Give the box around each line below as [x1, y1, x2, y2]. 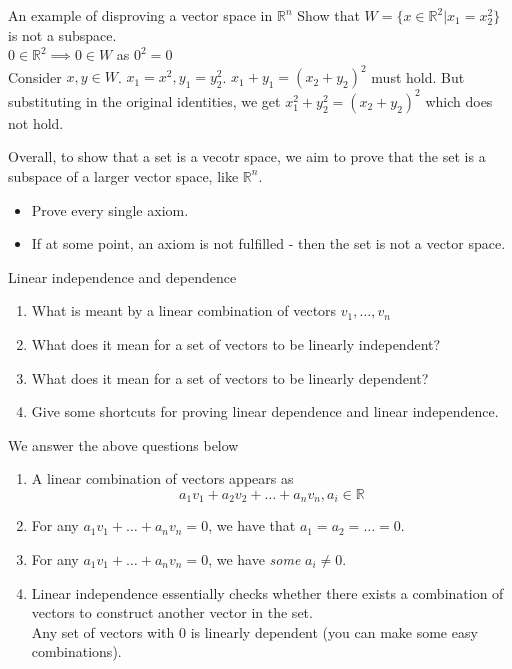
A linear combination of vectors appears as [31, 468, 294, 489]
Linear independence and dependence [8, 266, 237, 287]
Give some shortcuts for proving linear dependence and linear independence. [31, 401, 499, 422]
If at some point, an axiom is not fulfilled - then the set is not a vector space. [31, 233, 506, 254]
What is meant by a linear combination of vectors [31, 300, 337, 321]
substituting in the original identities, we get [8, 90, 281, 111]
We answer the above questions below [8, 434, 239, 455]
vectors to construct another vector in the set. [31, 602, 313, 623]
